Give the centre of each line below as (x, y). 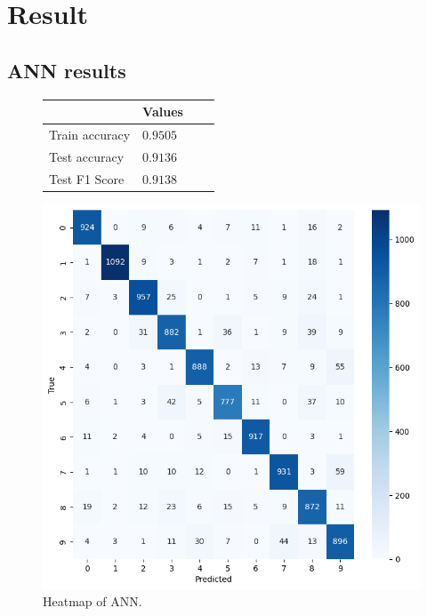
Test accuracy (87, 156)
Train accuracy (90, 134)
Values (163, 112)
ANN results (67, 70)
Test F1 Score (87, 178)
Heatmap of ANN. (93, 601)
